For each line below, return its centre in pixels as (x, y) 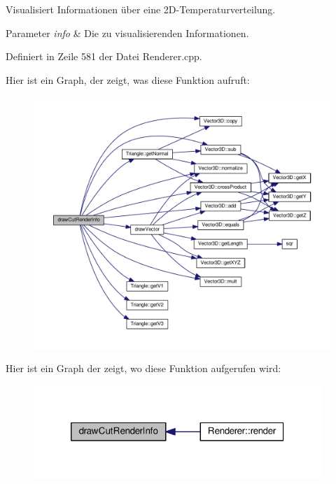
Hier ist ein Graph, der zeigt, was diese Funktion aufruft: (128, 79)
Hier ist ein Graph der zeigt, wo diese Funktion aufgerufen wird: (143, 368)
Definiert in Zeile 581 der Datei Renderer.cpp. (104, 56)
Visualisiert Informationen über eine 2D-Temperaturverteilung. (141, 9)
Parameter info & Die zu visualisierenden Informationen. (127, 33)
